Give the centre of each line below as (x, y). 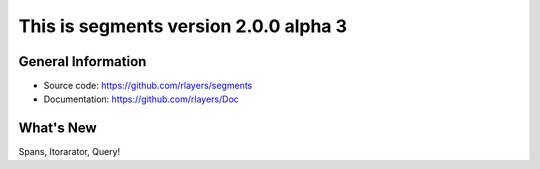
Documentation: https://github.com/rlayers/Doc (141, 99)
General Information (82, 61)
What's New (57, 128)
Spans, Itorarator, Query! (69, 152)
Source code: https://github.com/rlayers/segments (148, 86)
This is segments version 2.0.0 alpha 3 (183, 26)
